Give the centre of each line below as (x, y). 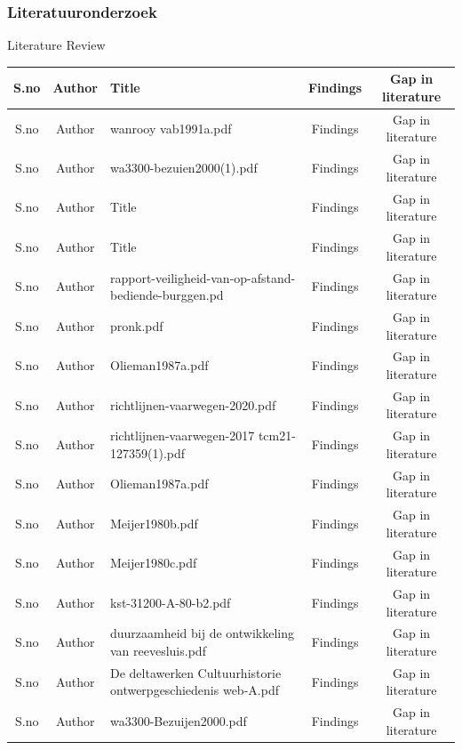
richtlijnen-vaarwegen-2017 (182, 435)
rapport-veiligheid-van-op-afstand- (203, 277)
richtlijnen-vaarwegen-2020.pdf (193, 404)
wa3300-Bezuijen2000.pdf (178, 721)
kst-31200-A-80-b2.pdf (170, 602)
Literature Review (56, 45)
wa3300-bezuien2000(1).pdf (183, 167)
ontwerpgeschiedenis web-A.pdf (194, 690)
